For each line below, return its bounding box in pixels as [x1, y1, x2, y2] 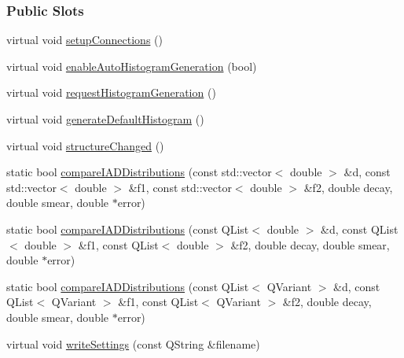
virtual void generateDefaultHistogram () [6, 111, 204, 127]
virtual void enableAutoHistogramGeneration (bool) [6, 57, 257, 74]
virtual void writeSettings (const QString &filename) [6, 335, 260, 352]
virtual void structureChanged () [6, 137, 164, 153]
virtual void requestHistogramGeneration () [6, 84, 216, 101]
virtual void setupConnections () [6, 31, 163, 48]
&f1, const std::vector [128, 179, 232, 195]
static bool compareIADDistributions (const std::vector [6, 164, 272, 180]
